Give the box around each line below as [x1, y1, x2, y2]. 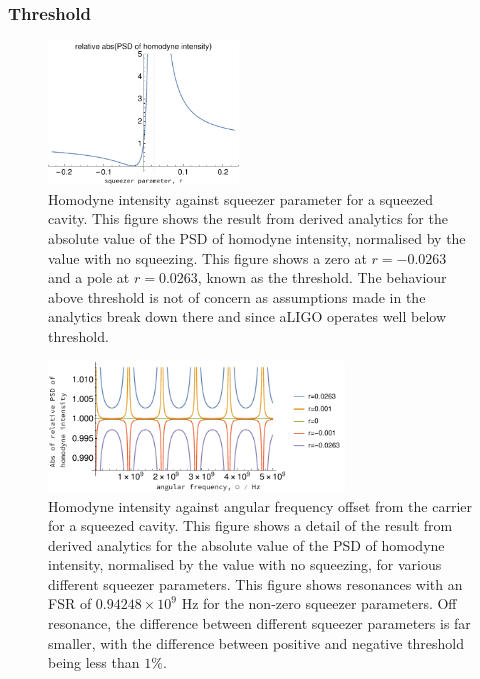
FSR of [48, 593, 92, 614]
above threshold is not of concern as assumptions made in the [48, 286, 426, 307]
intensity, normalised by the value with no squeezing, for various [48, 554, 442, 575]
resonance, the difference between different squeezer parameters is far [48, 613, 471, 634]
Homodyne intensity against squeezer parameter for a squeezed [48, 188, 434, 209]
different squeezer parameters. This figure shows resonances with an [48, 573, 463, 594]
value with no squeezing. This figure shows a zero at [48, 247, 367, 268]
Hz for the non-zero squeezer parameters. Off [181, 593, 457, 614]
